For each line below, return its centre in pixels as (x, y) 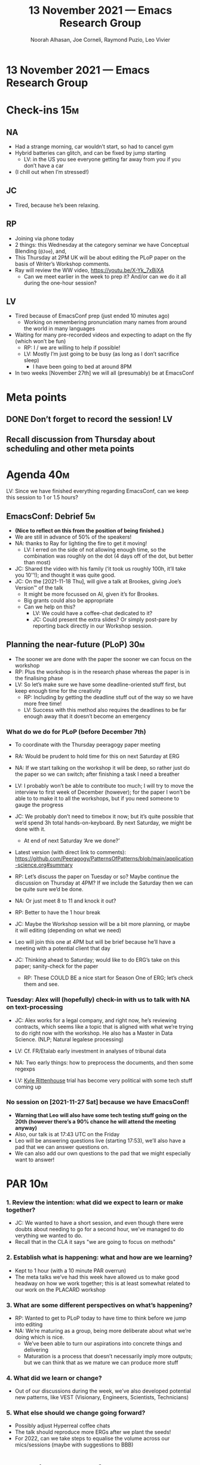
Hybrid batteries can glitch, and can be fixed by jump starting (90, 152)
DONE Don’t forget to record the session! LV (90, 419)
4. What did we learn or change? (54, 1378)
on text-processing (35, 1007)
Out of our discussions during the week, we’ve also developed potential (103, 1391)
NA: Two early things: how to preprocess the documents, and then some (104, 1062)
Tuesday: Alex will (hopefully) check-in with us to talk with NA (98, 1000)
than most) (37, 562)
